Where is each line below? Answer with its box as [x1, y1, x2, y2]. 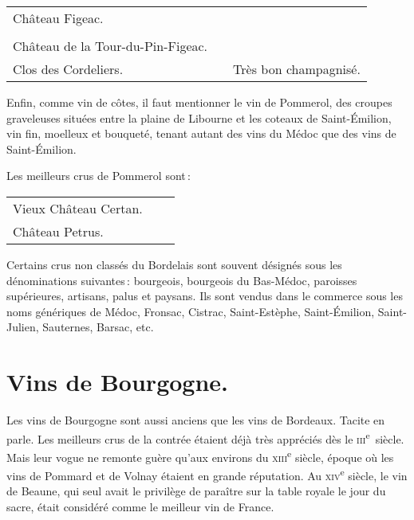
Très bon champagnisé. [233, 60, 361, 78]
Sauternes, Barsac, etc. [42, 319, 154, 335]
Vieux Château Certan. [13, 198, 143, 217]
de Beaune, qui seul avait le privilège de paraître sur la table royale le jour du [6, 483, 386, 499]
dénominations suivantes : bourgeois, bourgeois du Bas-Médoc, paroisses [6, 272, 357, 288]
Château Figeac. [13, 9, 104, 27]
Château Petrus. [13, 221, 104, 240]
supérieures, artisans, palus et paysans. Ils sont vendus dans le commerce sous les [6, 287, 403, 304]
